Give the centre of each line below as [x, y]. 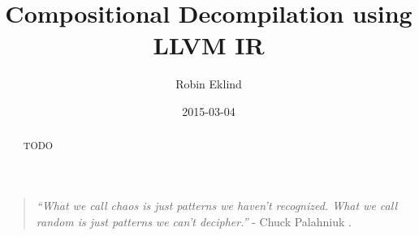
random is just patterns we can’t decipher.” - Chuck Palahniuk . [194, 221]
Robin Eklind [209, 84]
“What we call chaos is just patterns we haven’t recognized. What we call [216, 205]
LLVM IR [209, 45]
